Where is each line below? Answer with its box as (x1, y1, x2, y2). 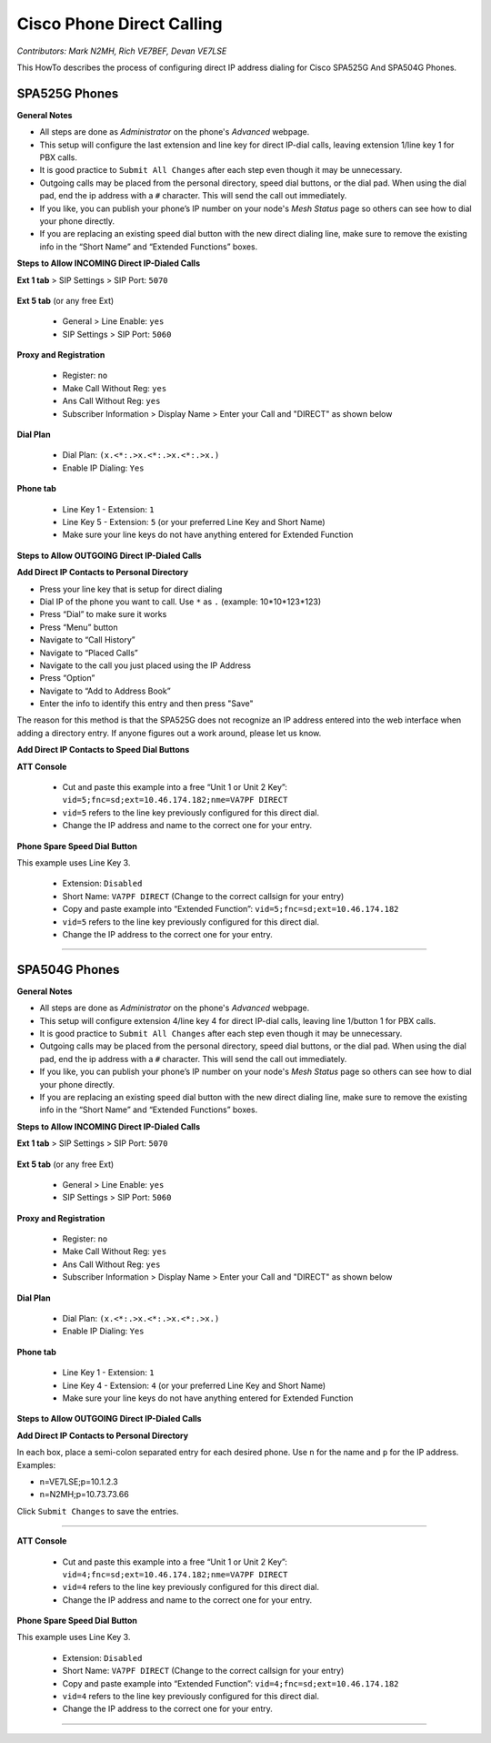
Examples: (16, 1459, 56, 1470)
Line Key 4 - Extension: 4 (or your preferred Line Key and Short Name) (62, 1380, 326, 1391)
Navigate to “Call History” (39, 634, 135, 645)
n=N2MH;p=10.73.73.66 (39, 1489, 129, 1500)
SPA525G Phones (16, 86, 119, 101)
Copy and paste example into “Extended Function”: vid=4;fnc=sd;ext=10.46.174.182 (62, 1677, 399, 1688)
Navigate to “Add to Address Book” (39, 685, 172, 696)
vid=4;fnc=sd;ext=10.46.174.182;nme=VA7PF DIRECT (62, 1569, 288, 1579)
